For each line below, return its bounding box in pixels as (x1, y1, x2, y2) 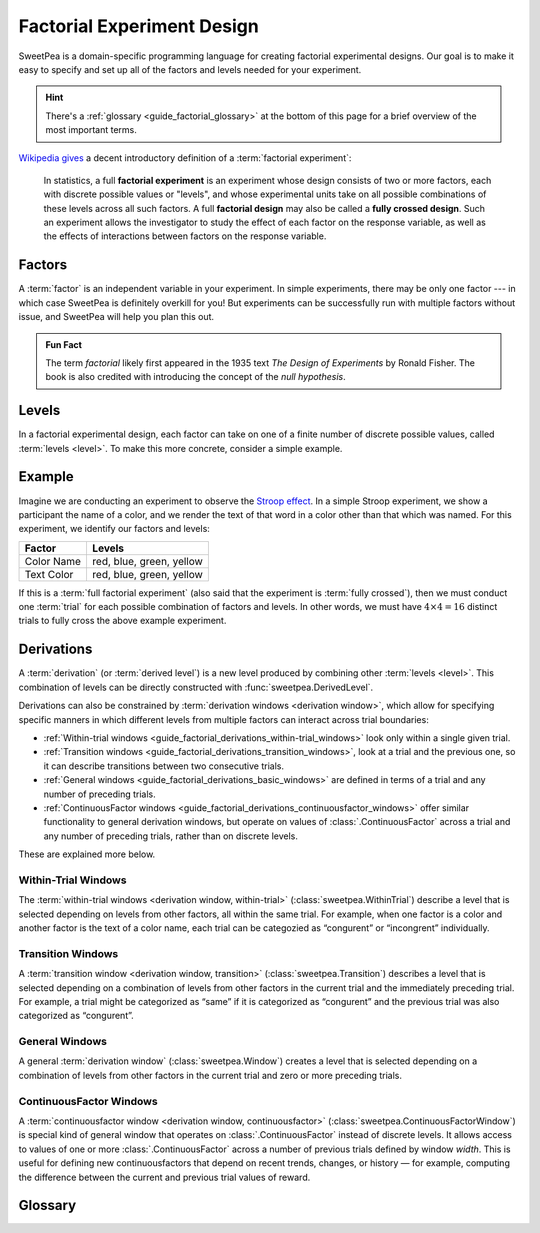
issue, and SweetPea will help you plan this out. (18, 311, 215, 323)
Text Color (24, 567, 74, 581)
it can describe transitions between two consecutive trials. (43, 760, 285, 772)
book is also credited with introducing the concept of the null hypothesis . (45, 371, 347, 383)
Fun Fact (45, 338, 82, 350)
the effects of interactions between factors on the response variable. (43, 230, 327, 242)
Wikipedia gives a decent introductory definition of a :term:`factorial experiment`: (18, 151, 352, 164)
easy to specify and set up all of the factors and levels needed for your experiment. (18, 63, 362, 75)
